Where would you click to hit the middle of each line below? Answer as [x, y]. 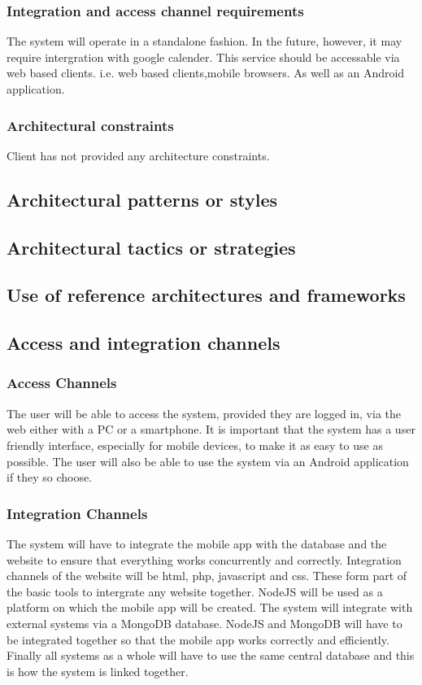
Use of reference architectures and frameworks [206, 295]
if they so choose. [50, 477]
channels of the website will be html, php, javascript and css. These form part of [207, 576]
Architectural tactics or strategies [151, 247]
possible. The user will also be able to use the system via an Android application [208, 461]
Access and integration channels [144, 343]
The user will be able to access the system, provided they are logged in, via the [204, 413]
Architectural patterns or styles [142, 199]
